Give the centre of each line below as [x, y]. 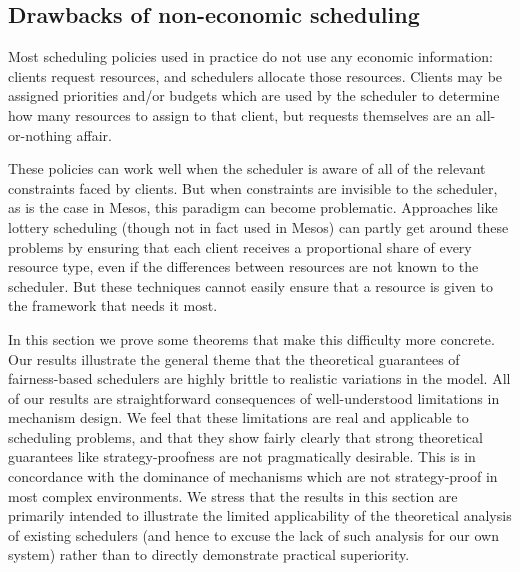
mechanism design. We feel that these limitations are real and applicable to [238, 417]
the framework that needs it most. [113, 305]
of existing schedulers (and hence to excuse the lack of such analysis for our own [254, 534]
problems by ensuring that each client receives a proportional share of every [240, 246]
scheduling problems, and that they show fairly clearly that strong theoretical [245, 436]
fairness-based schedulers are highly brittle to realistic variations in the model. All [259, 378]
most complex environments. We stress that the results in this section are [233, 495]
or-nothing [40, 134]
